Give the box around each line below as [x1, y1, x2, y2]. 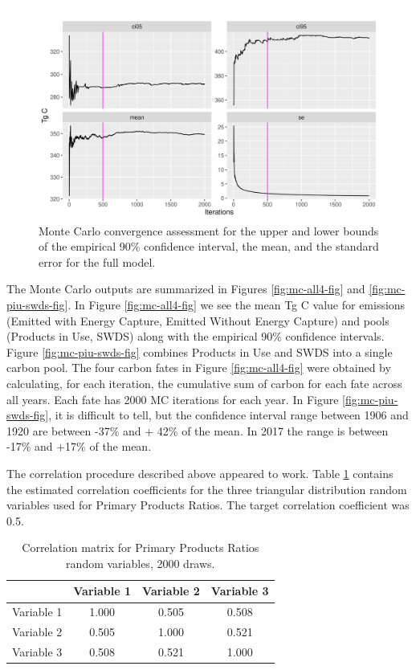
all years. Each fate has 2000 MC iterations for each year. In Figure [6, 390, 339, 407]
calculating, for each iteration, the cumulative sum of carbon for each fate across [6, 374, 402, 391]
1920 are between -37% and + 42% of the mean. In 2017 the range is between [6, 422, 389, 439]
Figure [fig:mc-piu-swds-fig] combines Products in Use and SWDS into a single [6, 343, 393, 360]
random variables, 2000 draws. [66, 554, 215, 571]
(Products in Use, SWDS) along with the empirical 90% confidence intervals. [6, 328, 385, 345]
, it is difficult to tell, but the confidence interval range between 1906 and [48, 406, 409, 423]
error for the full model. [39, 253, 156, 270]
